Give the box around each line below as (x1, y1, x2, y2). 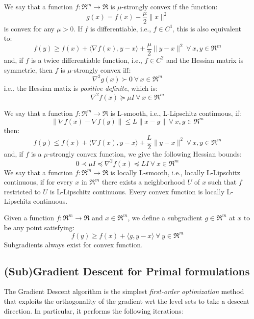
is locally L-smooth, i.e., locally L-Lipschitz (110, 167, 240, 177)
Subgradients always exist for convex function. (4, 239, 143, 249)
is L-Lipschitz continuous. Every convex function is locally (50, 186, 225, 196)
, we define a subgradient (127, 212, 203, 222)
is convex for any (4, 23, 55, 33)
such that (208, 177, 237, 187)
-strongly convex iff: (72, 64, 131, 75)
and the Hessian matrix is (166, 54, 244, 65)
